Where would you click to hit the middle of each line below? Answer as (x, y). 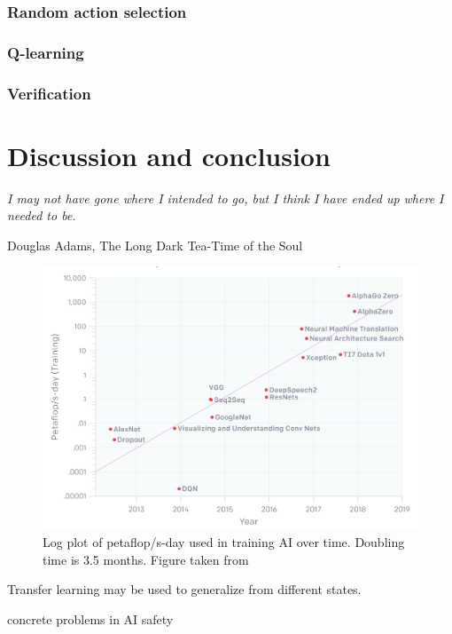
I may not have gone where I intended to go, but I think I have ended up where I (226, 198)
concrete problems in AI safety (90, 618)
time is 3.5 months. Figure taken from (146, 559)
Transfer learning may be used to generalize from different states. (184, 589)
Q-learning (46, 52)
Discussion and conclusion (169, 155)
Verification (49, 93)
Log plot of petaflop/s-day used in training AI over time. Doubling (224, 542)
